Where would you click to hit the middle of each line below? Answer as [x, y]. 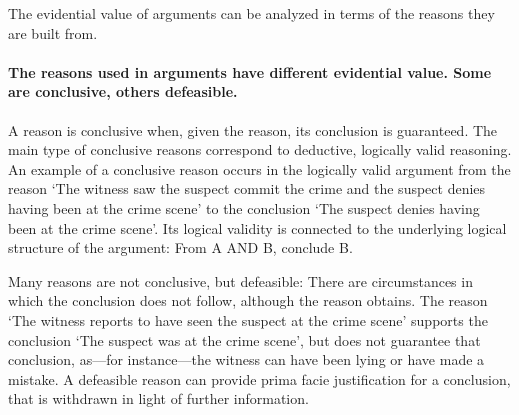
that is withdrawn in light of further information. [158, 398]
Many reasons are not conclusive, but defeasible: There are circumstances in [240, 280]
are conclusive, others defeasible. [123, 91]
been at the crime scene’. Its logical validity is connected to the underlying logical [257, 227]
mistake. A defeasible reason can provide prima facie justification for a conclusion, [259, 378]
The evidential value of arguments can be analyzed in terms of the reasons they [251, 13]
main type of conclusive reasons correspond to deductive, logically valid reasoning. [260, 149]
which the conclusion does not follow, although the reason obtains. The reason [248, 300]
